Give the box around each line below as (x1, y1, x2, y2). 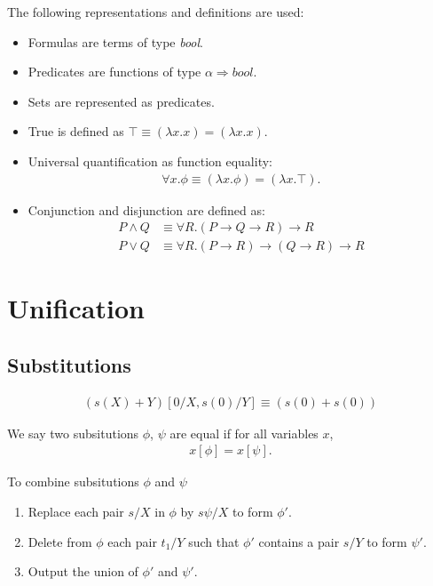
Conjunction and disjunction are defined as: (28, 200, 265, 219)
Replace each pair (28, 502, 124, 521)
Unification (7, 290, 145, 326)
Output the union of (28, 562, 138, 581)
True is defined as (28, 122, 124, 140)
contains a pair (258, 532, 340, 550)
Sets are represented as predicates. (28, 92, 215, 110)
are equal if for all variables (169, 423, 319, 442)
